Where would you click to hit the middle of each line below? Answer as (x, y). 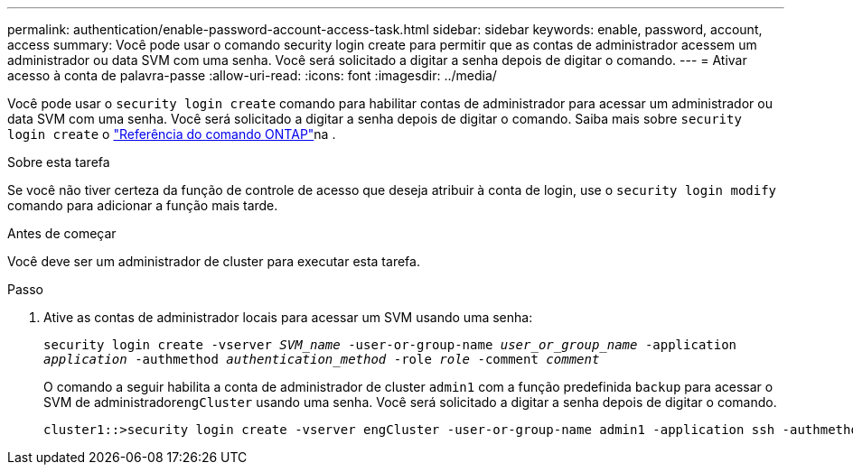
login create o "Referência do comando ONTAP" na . (172, 134)
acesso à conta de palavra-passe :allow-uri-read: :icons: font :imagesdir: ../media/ (252, 75)
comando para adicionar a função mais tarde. (143, 205)
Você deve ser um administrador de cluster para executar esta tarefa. (214, 261)
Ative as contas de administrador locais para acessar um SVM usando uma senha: (288, 317)
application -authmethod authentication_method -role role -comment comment (322, 359)
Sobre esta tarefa (59, 162)
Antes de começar (62, 233)
